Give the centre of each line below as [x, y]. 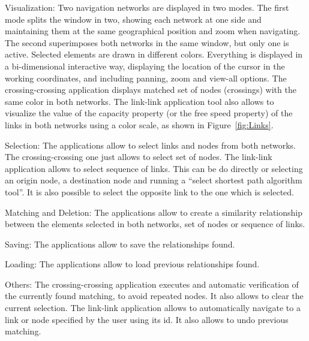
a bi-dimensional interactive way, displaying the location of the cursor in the [145, 66]
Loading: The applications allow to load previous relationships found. [132, 264]
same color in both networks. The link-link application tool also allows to [139, 101]
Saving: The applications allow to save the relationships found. [120, 244]
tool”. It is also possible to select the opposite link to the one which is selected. [149, 191]
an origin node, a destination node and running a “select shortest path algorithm [154, 180]
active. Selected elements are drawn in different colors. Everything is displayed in [154, 54]
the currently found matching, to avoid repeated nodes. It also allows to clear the [154, 296]
